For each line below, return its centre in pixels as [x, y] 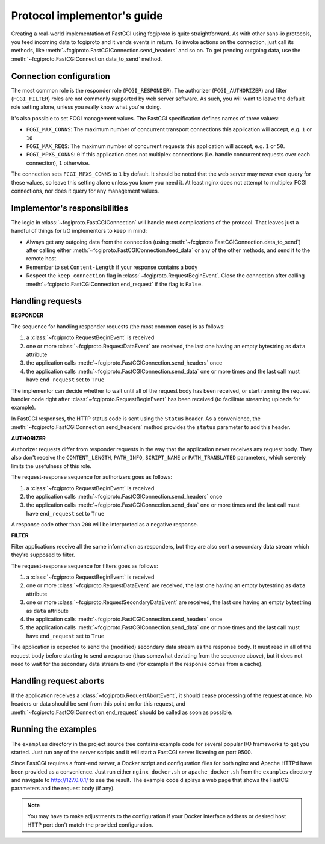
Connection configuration [61, 76]
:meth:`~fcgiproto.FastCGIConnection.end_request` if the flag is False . [114, 284]
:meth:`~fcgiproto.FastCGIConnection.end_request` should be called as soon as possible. [122, 712]
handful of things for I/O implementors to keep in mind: [79, 231]
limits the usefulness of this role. [51, 466]
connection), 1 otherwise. [58, 163]
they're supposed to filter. [43, 555]
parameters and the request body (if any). [63, 789]
